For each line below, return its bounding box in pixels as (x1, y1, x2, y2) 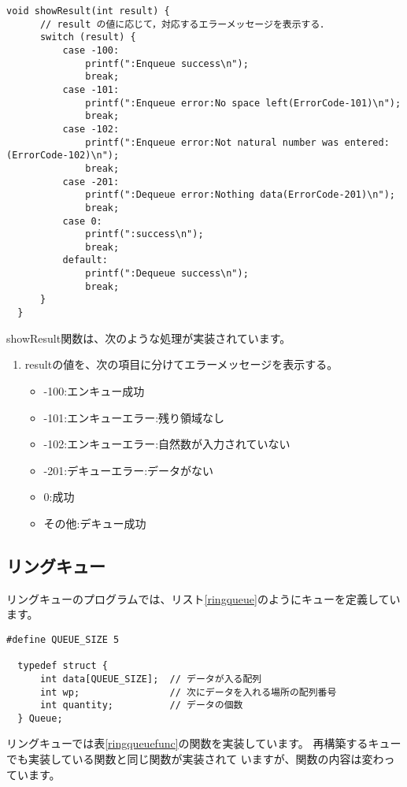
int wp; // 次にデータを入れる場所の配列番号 (39, 686, 337, 698)
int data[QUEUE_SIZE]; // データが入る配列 (39, 673, 262, 685)
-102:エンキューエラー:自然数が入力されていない (43, 436, 290, 452)
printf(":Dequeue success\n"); (85, 268, 249, 280)
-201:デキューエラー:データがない (43, 462, 214, 478)
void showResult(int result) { (6, 6, 170, 17)
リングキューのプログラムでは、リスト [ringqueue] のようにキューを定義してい (6, 590, 401, 607)
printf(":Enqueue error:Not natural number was (85, 136, 339, 148)
